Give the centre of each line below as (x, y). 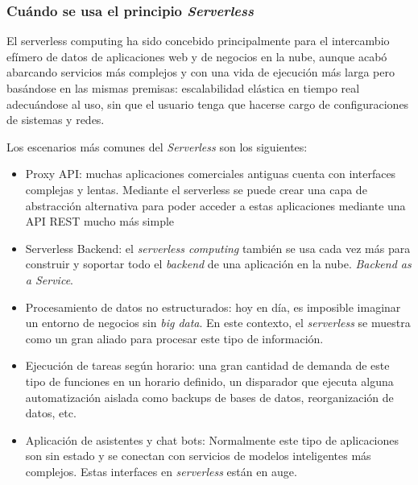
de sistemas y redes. (56, 120)
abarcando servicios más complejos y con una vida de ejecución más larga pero (201, 72)
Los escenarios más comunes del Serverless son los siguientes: (157, 146)
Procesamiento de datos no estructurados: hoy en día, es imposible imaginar (213, 307)
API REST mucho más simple (100, 221)
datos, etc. (51, 413)
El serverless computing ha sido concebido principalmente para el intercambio (198, 41)
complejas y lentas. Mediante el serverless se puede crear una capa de (196, 189)
